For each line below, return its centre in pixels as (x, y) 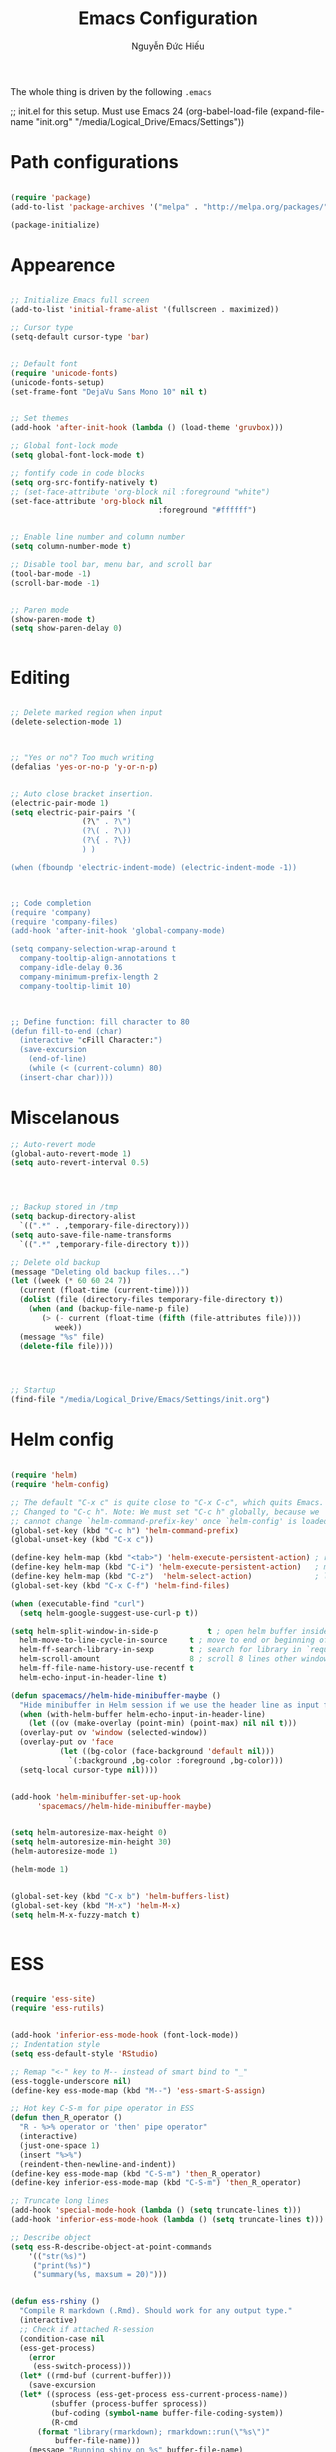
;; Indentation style (55, 2045)
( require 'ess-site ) (53, 1999)
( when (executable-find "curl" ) (77, 1603)
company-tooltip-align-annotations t (98, 958)
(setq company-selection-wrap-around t (93, 949)
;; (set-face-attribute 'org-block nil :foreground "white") (140, 492)
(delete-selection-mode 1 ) (66, 722)
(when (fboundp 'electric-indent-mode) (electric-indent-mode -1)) (154, 867)
